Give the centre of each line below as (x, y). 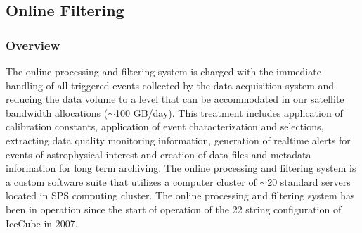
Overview (33, 45)
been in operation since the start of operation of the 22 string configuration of (174, 209)
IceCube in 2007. (42, 223)
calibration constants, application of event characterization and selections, (165, 126)
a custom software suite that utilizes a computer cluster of (131, 181)
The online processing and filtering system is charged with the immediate (163, 71)
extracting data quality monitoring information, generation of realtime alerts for (178, 140)
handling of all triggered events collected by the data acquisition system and (170, 85)
